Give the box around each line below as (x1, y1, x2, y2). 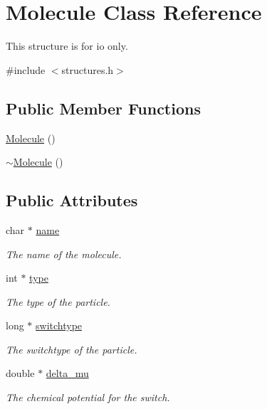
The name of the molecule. (6, 246, 122, 261)
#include (6, 62, 46, 77)
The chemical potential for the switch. (6, 390, 170, 405)
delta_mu (46, 366, 89, 381)
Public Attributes (6, 189, 138, 211)
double (6, 366, 35, 381)
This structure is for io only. (6, 38, 128, 53)
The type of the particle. (6, 294, 110, 309)
